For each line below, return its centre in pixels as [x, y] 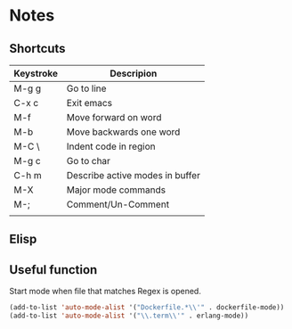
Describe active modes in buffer [133, 175]
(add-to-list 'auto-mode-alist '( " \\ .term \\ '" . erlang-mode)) [129, 316]
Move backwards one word [123, 132]
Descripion [134, 74]
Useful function [53, 270]
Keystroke [36, 74]
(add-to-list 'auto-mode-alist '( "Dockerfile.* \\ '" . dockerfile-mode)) [147, 308]
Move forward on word [114, 117]
